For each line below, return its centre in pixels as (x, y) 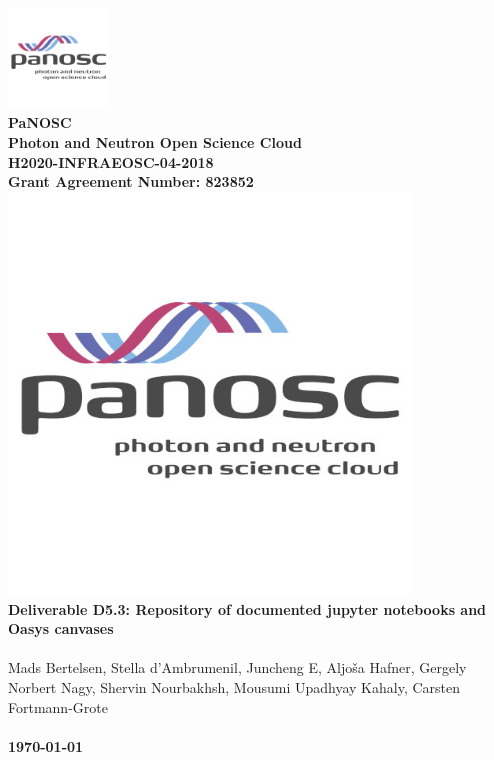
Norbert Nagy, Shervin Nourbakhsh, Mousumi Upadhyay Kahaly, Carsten (234, 686)
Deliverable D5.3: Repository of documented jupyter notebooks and (247, 608)
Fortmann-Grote (58, 706)
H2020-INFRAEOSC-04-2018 (111, 161)
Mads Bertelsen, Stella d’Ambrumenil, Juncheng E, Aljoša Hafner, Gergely (237, 667)
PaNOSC (40, 122)
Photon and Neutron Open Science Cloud (155, 141)
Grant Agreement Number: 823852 (131, 181)
